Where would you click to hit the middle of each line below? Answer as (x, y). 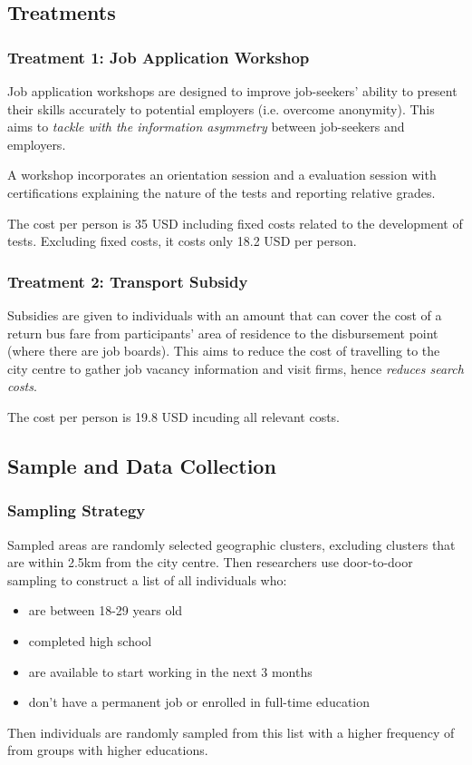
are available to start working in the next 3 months (170, 671)
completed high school (90, 640)
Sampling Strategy (77, 510)
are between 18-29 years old (106, 610)
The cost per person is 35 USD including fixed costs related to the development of (235, 223)
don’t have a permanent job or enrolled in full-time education (199, 702)
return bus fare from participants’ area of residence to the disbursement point (223, 333)
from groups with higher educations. (108, 750)
